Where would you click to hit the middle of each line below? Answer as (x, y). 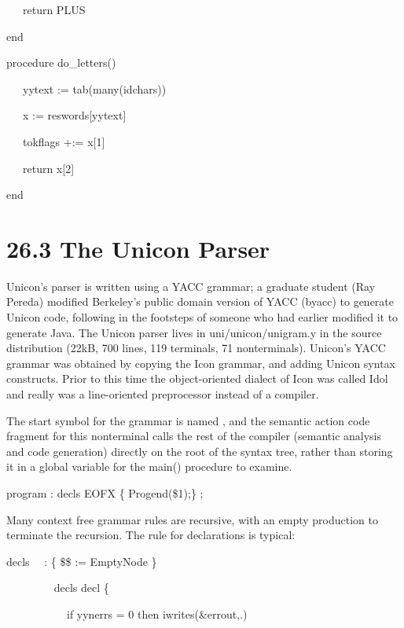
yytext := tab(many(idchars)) (94, 88)
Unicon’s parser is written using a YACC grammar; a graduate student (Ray (191, 286)
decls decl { (81, 588)
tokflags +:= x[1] (64, 141)
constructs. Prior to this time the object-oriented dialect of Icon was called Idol (197, 378)
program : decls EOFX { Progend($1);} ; (105, 493)
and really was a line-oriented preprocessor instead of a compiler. (163, 394)
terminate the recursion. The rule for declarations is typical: (151, 535)
